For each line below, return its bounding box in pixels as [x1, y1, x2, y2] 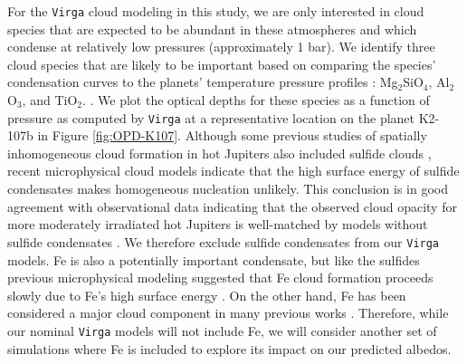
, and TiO [22, 91, 78, 110]
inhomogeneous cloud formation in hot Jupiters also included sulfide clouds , [7, 143, 432, 162]
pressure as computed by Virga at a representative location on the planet [7, 108, 415, 127]
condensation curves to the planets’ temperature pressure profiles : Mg [7, 72, 398, 91]
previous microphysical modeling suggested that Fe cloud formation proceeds [7, 268, 434, 287]
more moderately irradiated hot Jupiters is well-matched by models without [7, 215, 428, 234]
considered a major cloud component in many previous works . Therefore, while [7, 303, 449, 322]
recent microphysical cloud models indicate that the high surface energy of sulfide [7, 161, 460, 180]
